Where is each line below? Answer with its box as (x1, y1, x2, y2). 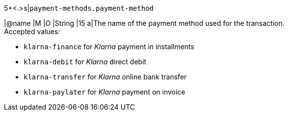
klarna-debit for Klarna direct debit (24, 57, 147, 66)
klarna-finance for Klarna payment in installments (24, 42, 194, 51)
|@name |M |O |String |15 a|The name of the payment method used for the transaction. (4, 19, 285, 27)
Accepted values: (4, 27, 60, 36)
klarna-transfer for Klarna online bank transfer (24, 73, 187, 81)
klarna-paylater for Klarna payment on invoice (24, 88, 185, 96)
